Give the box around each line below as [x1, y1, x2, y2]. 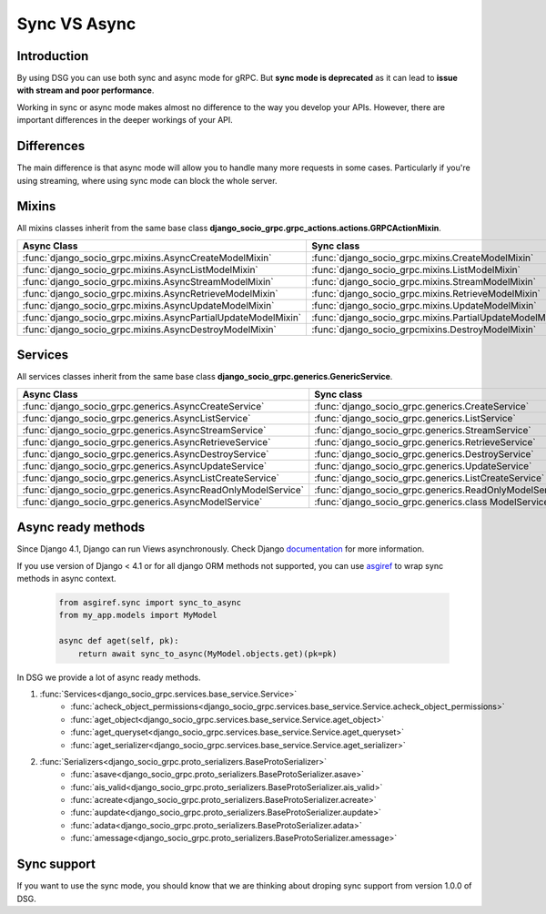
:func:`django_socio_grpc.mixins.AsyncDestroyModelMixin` [22, 323, 277, 336]
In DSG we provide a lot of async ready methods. [16, 672, 201, 683]
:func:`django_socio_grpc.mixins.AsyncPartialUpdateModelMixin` [22, 310, 302, 323]
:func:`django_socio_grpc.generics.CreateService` [314, 400, 530, 412]
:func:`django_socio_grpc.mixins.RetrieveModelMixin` [310, 287, 541, 300]
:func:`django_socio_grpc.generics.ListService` [314, 411, 516, 424]
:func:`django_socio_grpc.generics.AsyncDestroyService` [22, 447, 269, 460]
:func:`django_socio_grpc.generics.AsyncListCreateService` [22, 472, 280, 484]
